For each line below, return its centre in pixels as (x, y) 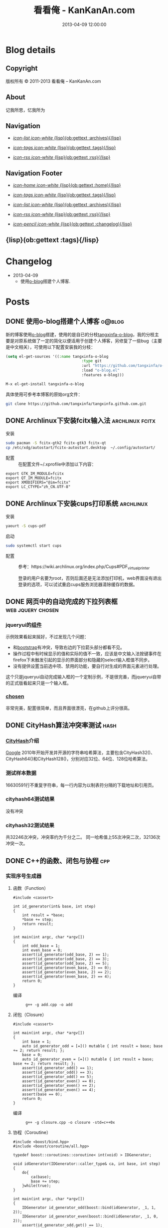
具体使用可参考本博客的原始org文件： (44, 394)
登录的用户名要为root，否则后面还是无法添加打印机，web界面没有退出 (90, 578)
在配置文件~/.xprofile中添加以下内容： (57, 464)
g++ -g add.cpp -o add (49, 1005)
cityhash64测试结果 (30, 799)
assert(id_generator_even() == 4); (59, 1090)
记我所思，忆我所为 (25, 110)
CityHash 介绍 (22, 741)
